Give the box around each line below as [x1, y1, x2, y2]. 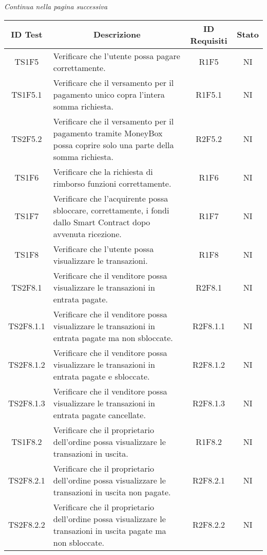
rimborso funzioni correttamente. [53, 177, 171, 189]
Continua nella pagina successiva [4, 1, 108, 11]
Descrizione [93, 28, 141, 41]
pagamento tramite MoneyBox [53, 127, 163, 139]
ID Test [11, 28, 43, 41]
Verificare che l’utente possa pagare [53, 49, 180, 62]
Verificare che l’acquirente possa [53, 192, 168, 204]
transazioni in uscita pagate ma [53, 524, 166, 536]
